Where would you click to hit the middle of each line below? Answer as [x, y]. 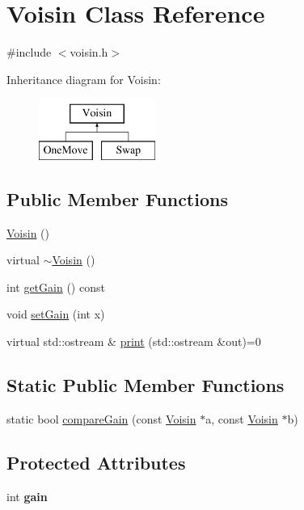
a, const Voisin [242, 418]
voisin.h [89, 52]
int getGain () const [56, 287]
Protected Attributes [96, 462]
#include [29, 52]
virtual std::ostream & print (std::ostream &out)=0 [134, 341]
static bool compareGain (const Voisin [101, 418]
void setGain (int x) [56, 314]
